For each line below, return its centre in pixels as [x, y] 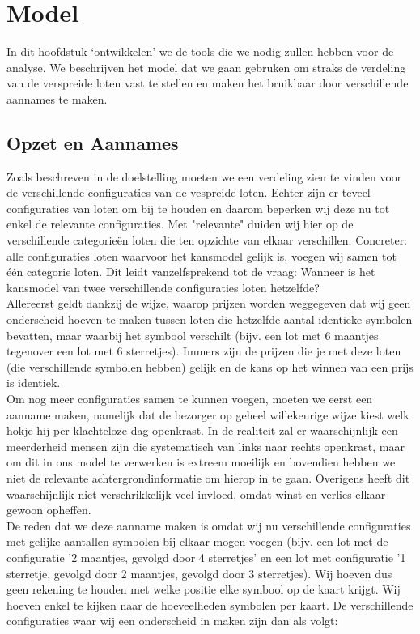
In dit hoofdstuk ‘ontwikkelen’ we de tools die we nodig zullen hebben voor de [200, 51]
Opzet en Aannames [93, 142]
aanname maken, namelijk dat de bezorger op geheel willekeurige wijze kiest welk [208, 414]
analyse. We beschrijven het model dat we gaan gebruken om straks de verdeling [206, 67]
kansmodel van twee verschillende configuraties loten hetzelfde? [163, 287]
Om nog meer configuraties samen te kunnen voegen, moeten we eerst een [190, 399]
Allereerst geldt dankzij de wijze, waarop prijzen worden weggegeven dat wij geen [209, 303]
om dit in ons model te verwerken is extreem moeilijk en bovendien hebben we [201, 462]
